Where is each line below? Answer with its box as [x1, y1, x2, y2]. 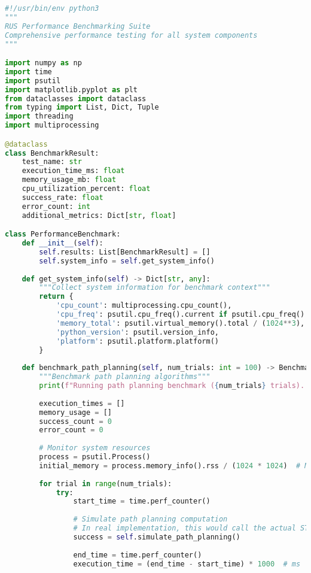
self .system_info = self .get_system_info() [39, 256, 215, 265]
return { [39, 292, 74, 301]
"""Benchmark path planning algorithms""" [39, 372, 211, 381]
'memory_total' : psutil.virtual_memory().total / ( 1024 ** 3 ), [56, 319, 305, 328]
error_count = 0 [39, 426, 103, 435]
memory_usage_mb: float [22, 175, 117, 184]
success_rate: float [22, 193, 103, 202]
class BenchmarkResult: [5, 148, 99, 157]
